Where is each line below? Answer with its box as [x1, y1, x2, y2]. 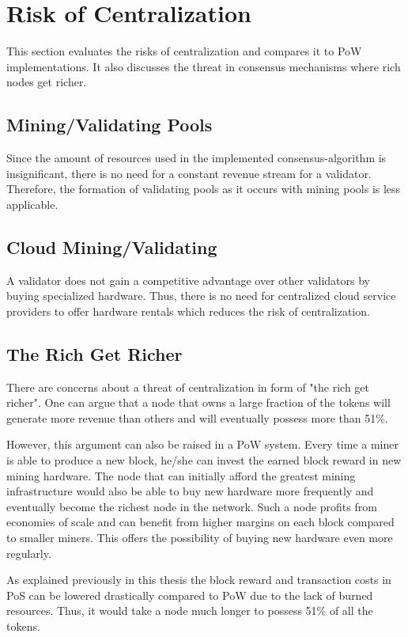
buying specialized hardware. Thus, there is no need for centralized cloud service [6, 287, 396, 304]
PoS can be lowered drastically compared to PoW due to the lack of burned [6, 586, 373, 603]
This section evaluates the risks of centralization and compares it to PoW [6, 43, 362, 59]
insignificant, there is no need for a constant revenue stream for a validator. [6, 165, 372, 181]
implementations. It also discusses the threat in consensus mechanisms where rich [6, 58, 401, 74]
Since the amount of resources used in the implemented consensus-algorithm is [6, 150, 387, 166]
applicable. [6, 195, 59, 212]
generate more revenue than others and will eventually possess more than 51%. [6, 409, 388, 426]
